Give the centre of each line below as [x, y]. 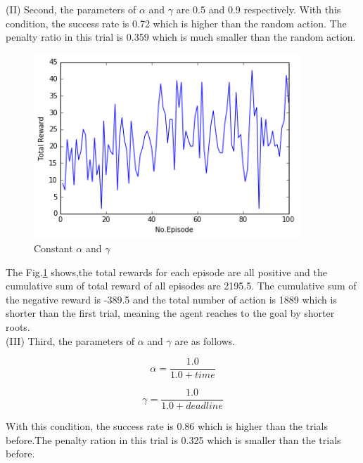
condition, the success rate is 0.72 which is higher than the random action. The [176, 23]
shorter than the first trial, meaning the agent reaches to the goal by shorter [170, 313]
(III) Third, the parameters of [70, 340]
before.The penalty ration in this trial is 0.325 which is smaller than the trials [173, 439]
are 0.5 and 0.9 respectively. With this [259, 9]
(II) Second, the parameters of [71, 9]
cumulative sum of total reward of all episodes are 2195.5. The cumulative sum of [181, 286]
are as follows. [205, 340]
